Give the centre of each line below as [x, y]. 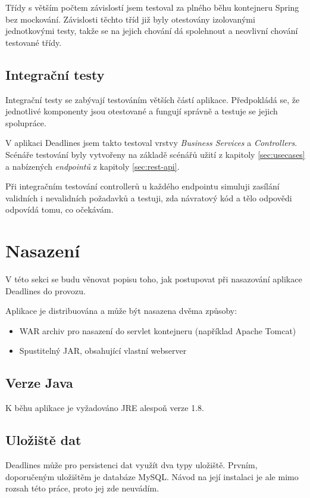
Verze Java [39, 383]
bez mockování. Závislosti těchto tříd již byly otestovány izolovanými [130, 19]
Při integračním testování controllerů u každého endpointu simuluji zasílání [143, 186]
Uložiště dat [43, 440]
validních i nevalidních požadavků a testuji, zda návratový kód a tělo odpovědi [149, 197]
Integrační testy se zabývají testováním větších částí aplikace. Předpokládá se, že [153, 99]
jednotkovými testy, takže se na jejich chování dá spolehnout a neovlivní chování [152, 31]
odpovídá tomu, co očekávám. [60, 209]
